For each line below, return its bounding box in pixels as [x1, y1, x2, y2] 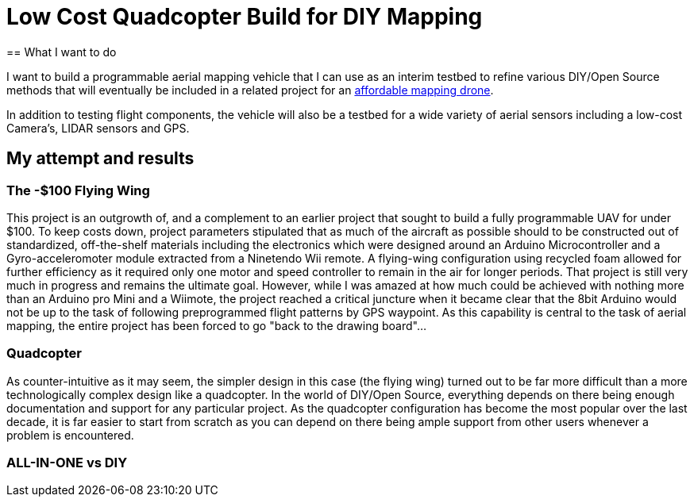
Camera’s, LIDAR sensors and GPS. [6, 121, 190, 135]
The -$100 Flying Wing [6, 182, 150, 198]
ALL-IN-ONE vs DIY [6, 455, 128, 471]
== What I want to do [6, 44, 117, 59]
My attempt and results [6, 148, 195, 169]
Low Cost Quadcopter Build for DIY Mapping [6, 3, 483, 30]
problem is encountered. [6, 428, 134, 442]
